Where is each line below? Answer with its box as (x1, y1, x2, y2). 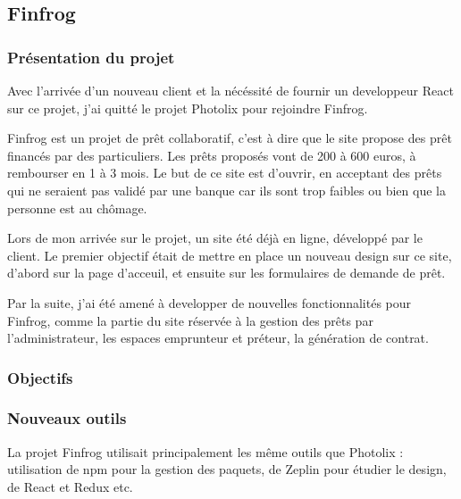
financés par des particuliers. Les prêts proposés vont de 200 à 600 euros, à (7, 146, 416, 164)
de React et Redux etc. (7, 477, 133, 495)
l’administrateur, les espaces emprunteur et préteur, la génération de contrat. (7, 329, 429, 347)
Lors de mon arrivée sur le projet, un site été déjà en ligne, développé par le (7, 229, 423, 247)
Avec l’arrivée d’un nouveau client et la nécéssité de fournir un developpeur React (7, 81, 454, 99)
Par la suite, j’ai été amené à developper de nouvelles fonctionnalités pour (7, 293, 412, 312)
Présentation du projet (7, 46, 175, 68)
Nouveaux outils (7, 407, 127, 429)
